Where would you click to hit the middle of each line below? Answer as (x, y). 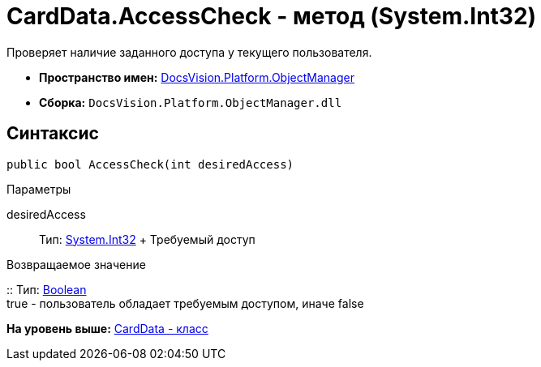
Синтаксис (53, 134)
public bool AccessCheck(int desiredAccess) (150, 164)
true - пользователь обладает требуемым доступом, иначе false (185, 303)
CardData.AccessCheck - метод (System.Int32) (272, 16)
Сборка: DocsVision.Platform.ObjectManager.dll (191, 102)
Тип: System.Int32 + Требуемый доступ (147, 239)
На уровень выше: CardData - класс (107, 328)
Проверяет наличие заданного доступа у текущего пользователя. (189, 52)
